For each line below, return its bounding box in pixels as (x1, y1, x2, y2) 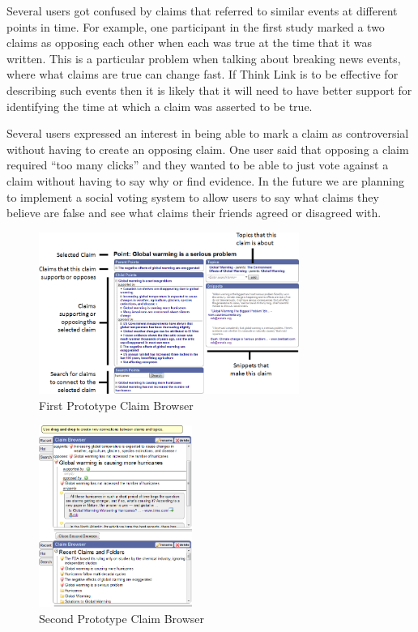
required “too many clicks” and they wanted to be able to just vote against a (6, 156, 389, 173)
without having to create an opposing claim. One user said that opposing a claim (6, 140, 409, 157)
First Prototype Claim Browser (39, 396, 194, 413)
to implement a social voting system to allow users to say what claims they (6, 188, 379, 205)
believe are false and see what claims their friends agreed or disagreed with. (6, 204, 382, 221)
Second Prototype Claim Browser (39, 609, 204, 626)
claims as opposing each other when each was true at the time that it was (6, 34, 373, 51)
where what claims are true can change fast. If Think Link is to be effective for (6, 66, 399, 83)
